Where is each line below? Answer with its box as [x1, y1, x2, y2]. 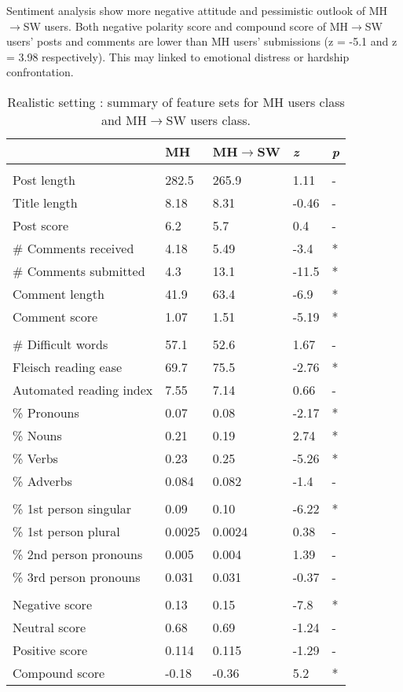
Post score [13, 215, 69, 234]
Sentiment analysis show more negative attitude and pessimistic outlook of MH [6, 2, 388, 18]
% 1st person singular [13, 499, 132, 517]
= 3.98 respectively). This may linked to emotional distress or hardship [6, 48, 350, 64]
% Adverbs [13, 471, 72, 490]
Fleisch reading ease [13, 357, 123, 376]
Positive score [13, 640, 88, 659]
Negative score [13, 594, 92, 613]
